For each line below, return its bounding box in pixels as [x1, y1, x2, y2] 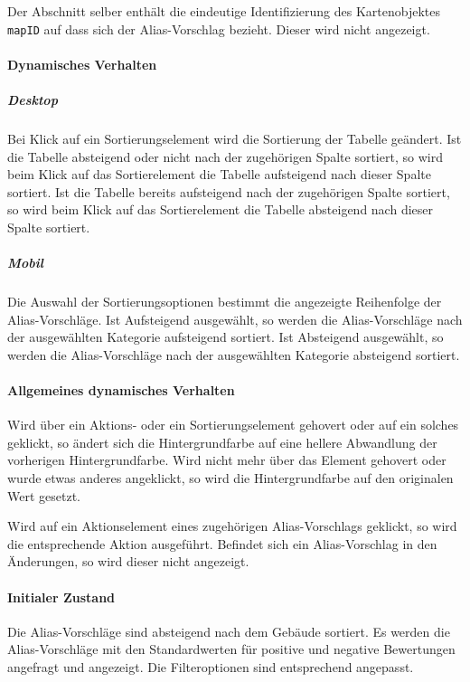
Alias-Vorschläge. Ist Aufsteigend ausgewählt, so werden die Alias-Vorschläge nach [7, 309, 463, 328]
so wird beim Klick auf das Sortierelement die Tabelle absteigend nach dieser [7, 200, 434, 219]
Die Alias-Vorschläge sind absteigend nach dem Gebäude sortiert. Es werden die [7, 621, 450, 640]
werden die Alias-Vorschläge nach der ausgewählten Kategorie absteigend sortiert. [7, 345, 460, 364]
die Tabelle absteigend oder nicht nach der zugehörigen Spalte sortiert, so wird [7, 147, 443, 166]
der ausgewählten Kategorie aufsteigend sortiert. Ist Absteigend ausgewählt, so [7, 327, 444, 346]
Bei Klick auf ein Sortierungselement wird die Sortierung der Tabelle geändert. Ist [7, 129, 462, 147]
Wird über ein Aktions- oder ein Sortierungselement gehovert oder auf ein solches [7, 415, 459, 434]
